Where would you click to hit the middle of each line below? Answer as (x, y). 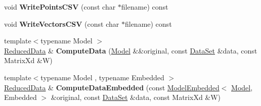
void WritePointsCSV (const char (60, 7)
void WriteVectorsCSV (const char (62, 23)
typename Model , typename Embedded (102, 77)
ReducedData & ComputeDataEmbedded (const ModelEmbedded (112, 87)
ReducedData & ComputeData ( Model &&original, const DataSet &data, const (131, 50)
